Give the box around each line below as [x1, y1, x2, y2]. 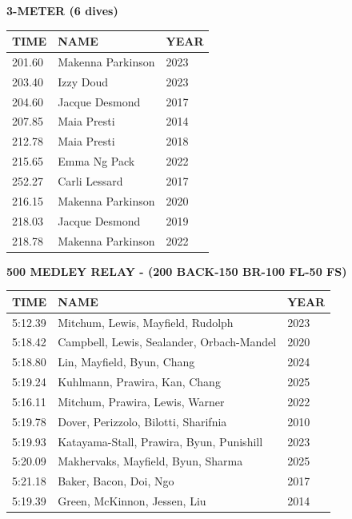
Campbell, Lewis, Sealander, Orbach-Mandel [58, 333, 277, 350]
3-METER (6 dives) [6, 2, 118, 18]
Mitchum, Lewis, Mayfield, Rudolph [58, 313, 234, 330]
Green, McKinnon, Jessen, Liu [58, 493, 206, 509]
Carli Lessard [58, 173, 123, 189]
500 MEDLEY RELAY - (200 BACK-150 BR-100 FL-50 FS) [6, 262, 347, 279]
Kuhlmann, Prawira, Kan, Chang [58, 373, 221, 390]
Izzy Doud [58, 73, 108, 90]
